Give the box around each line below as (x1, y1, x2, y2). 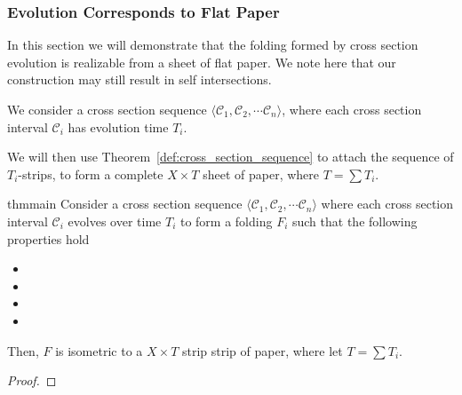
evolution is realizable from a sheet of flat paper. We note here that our (7, 52, 396, 71)
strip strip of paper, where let (181, 341, 343, 359)
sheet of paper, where (203, 164, 320, 183)
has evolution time (68, 117, 169, 136)
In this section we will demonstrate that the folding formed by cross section (7, 36, 418, 54)
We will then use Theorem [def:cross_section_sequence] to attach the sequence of (7, 147, 454, 166)
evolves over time (68, 211, 162, 230)
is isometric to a (55, 341, 143, 359)
